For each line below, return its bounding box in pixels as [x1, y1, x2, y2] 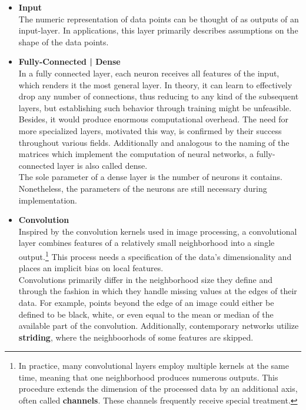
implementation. [18, 194, 77, 206]
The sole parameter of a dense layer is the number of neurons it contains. [18, 171, 282, 183]
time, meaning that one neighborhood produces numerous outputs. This [18, 371, 278, 383]
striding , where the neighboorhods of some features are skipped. [18, 331, 254, 343]
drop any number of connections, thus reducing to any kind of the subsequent [18, 90, 299, 102]
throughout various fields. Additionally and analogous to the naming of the [18, 136, 290, 148]
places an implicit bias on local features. [18, 262, 164, 274]
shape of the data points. [18, 35, 109, 48]
